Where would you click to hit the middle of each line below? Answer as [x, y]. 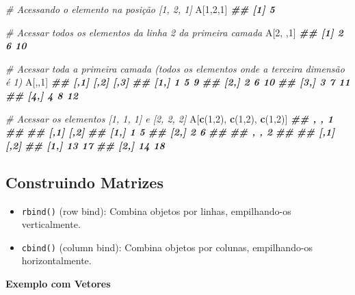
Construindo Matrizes [84, 182]
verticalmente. [51, 224]
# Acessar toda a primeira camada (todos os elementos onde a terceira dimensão [175, 68]
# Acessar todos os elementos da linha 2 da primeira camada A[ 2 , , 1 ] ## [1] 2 [174, 32]
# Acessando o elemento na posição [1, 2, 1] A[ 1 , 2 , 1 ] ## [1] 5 [140, 9]
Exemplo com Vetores [58, 284]
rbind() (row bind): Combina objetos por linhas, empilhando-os [156, 210]
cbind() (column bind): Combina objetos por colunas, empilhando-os [167, 247]
